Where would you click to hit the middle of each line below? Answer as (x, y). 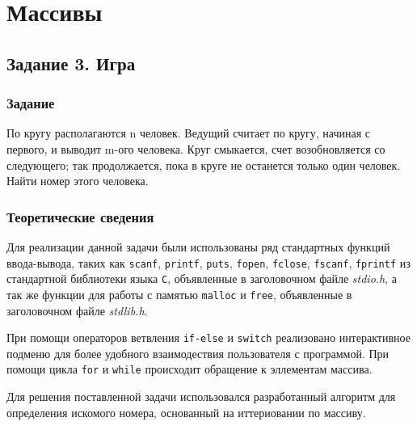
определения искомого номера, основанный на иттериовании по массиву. (186, 412)
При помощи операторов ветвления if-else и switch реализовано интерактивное (208, 337)
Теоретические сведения (80, 216)
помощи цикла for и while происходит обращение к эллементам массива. (190, 369)
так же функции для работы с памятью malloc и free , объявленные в (179, 294)
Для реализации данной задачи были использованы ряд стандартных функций (198, 246)
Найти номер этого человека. (78, 181)
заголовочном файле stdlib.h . (77, 310)
